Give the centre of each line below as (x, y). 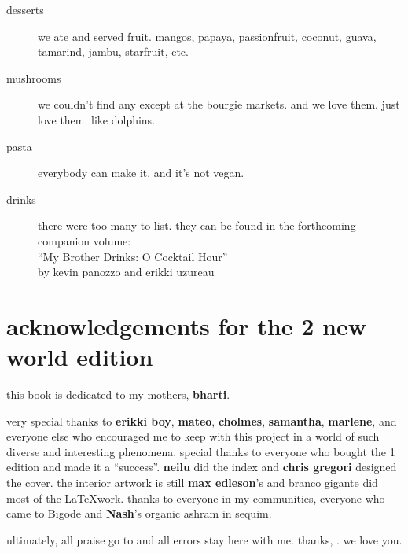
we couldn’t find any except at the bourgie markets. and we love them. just (219, 104)
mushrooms (34, 77)
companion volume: (85, 240)
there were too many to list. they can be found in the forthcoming (197, 225)
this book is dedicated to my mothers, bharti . (118, 394)
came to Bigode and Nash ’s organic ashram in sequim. (139, 513)
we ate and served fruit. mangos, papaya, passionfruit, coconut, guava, (207, 36)
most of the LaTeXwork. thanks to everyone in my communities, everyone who (196, 498)
